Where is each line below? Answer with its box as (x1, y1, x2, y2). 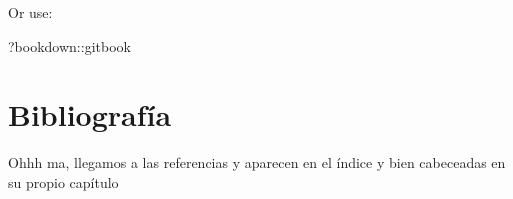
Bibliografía (8, 94, 172, 135)
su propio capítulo (8, 171, 119, 192)
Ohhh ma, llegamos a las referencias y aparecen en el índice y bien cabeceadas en (8, 152, 506, 173)
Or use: (8, 2, 53, 22)
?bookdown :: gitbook (8, 35, 131, 56)
